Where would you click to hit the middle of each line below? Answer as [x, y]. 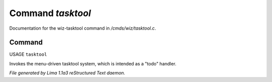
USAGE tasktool [28, 54]
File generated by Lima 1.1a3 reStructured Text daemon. [67, 73]
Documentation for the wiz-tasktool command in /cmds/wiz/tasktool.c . [83, 28]
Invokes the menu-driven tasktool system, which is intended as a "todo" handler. [93, 63]
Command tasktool [50, 13]
